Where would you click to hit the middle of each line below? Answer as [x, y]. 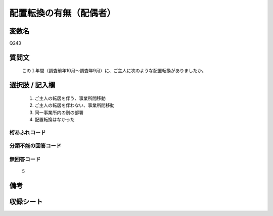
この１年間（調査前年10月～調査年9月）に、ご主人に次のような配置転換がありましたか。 [114, 71]
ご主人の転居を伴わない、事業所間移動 [75, 105]
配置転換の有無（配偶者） [63, 13]
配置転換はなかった [55, 120]
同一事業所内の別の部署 [59, 112]
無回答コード [25, 159]
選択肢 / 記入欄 [32, 85]
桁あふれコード [28, 132]
